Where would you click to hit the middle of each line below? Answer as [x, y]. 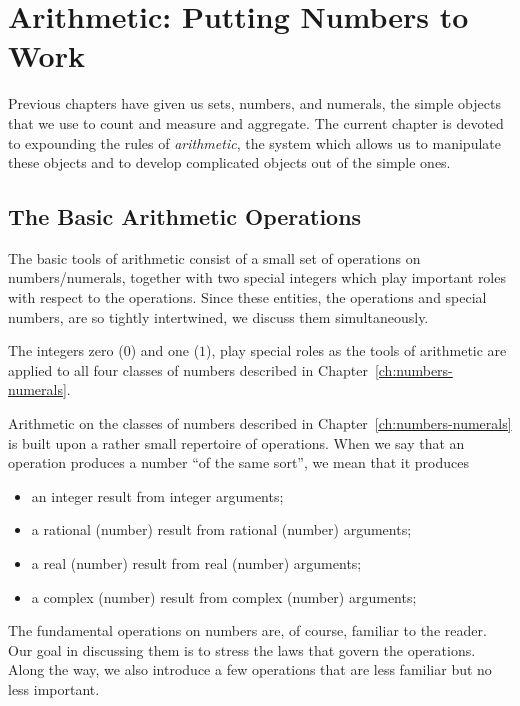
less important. [54, 688]
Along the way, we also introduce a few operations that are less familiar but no [250, 669]
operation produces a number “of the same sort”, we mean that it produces [238, 462]
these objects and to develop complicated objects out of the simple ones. [229, 162]
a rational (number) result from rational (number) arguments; [221, 529]
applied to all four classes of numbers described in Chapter [188, 369]
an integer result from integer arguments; [157, 495]
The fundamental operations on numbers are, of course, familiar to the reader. [247, 630]
